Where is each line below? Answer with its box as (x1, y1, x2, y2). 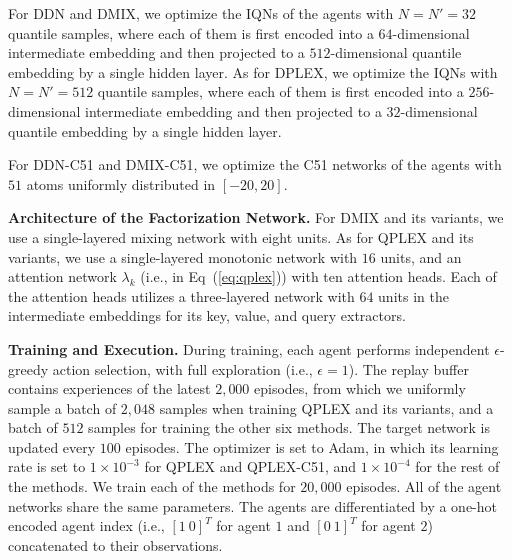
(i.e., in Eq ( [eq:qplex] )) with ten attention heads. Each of (140, 266, 497, 287)
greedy (8, 358, 49, 379)
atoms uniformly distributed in (26, 173, 216, 194)
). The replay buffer (348, 358, 469, 379)
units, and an (380, 246, 462, 267)
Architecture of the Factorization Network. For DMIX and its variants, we (8, 207, 504, 228)
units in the (378, 285, 449, 306)
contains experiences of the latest (8, 378, 211, 399)
